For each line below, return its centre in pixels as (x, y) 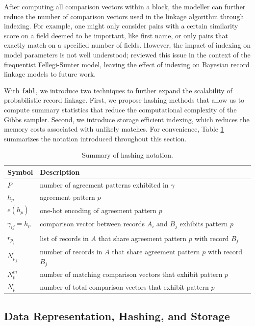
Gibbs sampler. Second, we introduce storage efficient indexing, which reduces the (127, 119)
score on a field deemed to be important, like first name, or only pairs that (116, 35)
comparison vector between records (92, 224)
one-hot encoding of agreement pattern (98, 210)
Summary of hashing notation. (127, 155)
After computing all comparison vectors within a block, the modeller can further (125, 6)
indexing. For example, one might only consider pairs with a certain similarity (121, 26)
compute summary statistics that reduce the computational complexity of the (120, 109)
